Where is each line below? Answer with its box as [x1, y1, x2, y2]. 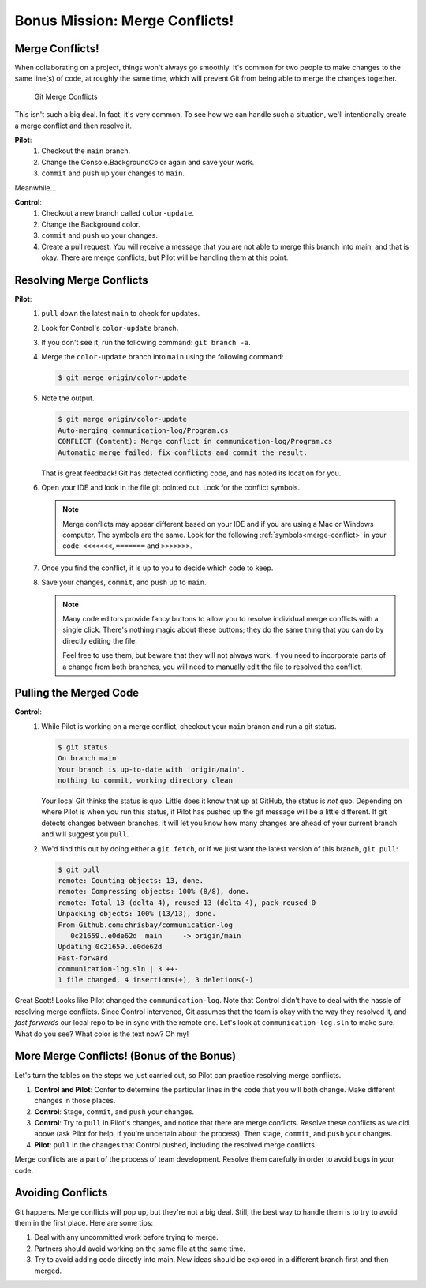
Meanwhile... [14, 182, 57, 193]
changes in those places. [34, 1096, 116, 1106]
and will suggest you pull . [41, 829, 129, 839]
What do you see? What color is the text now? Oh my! [14, 1029, 189, 1038]
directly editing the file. [62, 636, 138, 645]
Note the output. [41, 393, 95, 403]
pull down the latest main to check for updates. [41, 309, 200, 318]
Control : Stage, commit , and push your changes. [34, 1106, 195, 1117]
